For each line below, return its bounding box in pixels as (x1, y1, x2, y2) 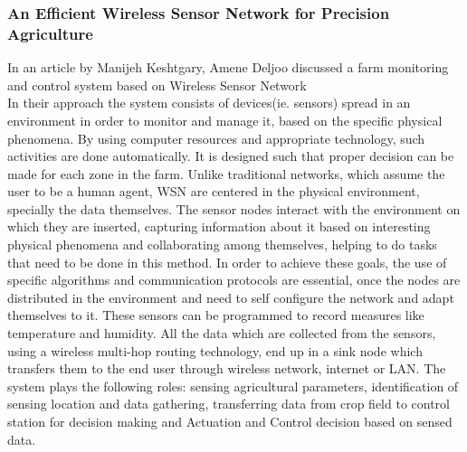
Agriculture (7, 22, 93, 44)
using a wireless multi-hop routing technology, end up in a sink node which (7, 341, 423, 360)
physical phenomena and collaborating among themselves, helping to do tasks (7, 235, 437, 254)
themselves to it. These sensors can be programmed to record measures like (7, 306, 424, 325)
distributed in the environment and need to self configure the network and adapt (7, 287, 454, 306)
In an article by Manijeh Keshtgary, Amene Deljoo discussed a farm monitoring (7, 58, 449, 77)
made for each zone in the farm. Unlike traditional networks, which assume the (7, 164, 445, 183)
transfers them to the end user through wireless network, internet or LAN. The (7, 359, 446, 378)
